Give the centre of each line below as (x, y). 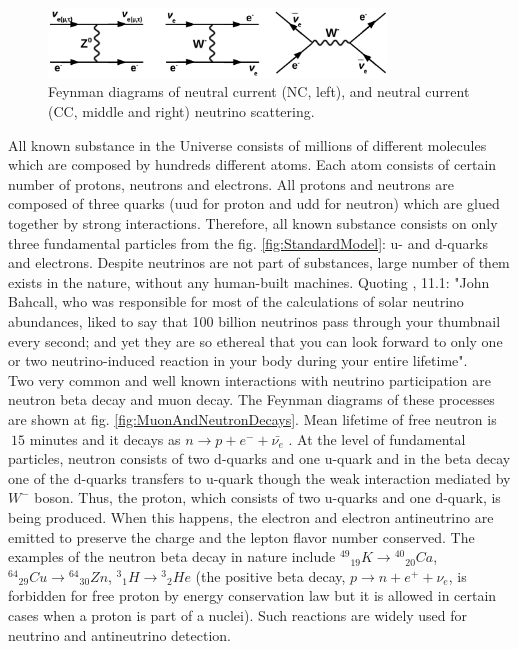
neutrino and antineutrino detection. (119, 634)
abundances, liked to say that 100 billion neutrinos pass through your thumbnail (254, 321)
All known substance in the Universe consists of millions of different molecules (247, 144)
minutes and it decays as (105, 438)
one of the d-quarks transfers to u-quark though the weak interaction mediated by (259, 477)
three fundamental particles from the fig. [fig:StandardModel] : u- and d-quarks (248, 242)
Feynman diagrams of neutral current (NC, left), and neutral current (259, 91)
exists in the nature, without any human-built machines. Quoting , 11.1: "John (249, 281)
